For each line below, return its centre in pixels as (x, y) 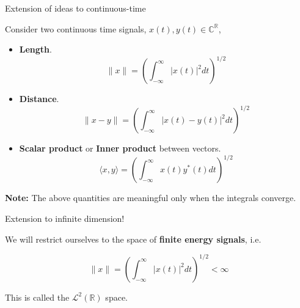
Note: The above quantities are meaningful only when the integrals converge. (151, 198)
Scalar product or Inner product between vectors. (120, 148)
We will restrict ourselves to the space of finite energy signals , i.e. (133, 239)
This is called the (37, 297)
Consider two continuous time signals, (76, 28)
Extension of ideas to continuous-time (75, 8)
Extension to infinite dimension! (65, 218)
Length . (35, 49)
